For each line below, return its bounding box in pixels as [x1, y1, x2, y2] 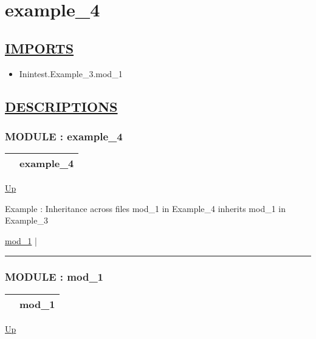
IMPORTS [5, 38, 74, 57]
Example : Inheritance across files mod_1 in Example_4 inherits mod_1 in [5, 202, 286, 214]
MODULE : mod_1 [5, 269, 104, 284]
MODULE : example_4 [5, 128, 123, 143]
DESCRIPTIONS [5, 97, 118, 115]
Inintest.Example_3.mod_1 [19, 67, 123, 80]
